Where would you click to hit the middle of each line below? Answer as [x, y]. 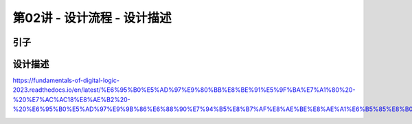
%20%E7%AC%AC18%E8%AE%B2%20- [71, 99]
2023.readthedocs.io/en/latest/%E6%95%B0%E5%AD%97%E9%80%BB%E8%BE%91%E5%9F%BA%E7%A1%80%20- [184, 90]
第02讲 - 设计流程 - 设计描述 [92, 18]
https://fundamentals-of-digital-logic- [66, 80]
